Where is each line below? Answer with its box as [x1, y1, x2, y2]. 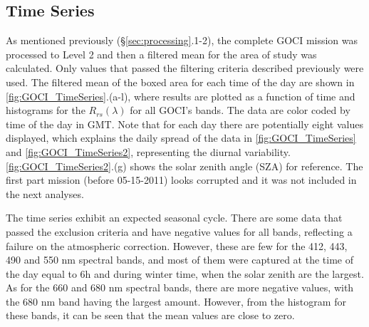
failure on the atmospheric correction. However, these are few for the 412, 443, [6, 238, 348, 253]
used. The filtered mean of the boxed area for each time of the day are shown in [6, 74, 355, 89]
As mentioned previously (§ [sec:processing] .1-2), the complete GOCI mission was [6, 33, 358, 48]
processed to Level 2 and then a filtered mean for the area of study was [6, 46, 317, 61]
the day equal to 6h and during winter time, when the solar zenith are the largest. [6, 266, 364, 281]
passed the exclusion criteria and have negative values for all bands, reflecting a [6, 224, 353, 239]
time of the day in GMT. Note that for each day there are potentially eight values [6, 116, 363, 131]
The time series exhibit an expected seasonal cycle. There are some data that [6, 210, 343, 225]
